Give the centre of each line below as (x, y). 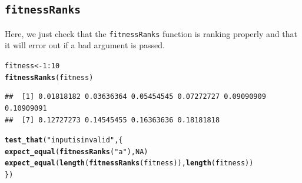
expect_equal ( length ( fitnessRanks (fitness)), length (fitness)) (129, 163)
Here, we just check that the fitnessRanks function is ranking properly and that (151, 33)
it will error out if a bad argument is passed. (85, 45)
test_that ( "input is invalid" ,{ (64, 140)
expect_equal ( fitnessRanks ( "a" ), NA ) (77, 152)
